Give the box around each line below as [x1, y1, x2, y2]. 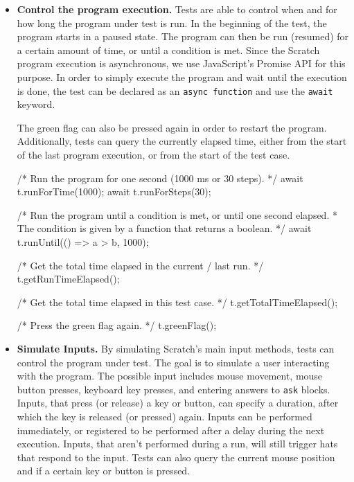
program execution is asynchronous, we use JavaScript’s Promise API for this [17, 56, 346, 71]
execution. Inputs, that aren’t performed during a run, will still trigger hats [17, 436, 338, 451]
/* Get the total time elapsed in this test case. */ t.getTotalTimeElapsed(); [17, 294, 338, 309]
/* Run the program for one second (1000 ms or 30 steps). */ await [17, 170, 303, 185]
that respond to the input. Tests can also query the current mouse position [17, 449, 335, 464]
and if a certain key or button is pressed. [17, 463, 191, 478]
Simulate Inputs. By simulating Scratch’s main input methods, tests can [17, 341, 335, 355]
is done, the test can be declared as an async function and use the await [17, 83, 333, 98]
